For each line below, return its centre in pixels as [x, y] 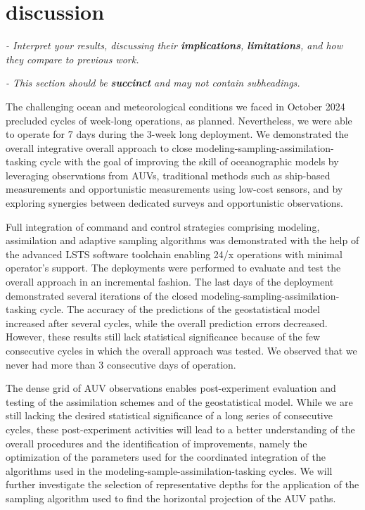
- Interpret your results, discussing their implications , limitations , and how [174, 45]
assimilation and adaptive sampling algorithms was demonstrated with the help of [182, 240]
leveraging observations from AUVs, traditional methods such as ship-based [168, 175]
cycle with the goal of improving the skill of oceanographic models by [189, 161]
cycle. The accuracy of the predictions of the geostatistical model [180, 309]
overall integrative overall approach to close [99, 147]
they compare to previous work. [72, 59]
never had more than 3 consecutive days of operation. [121, 364]
